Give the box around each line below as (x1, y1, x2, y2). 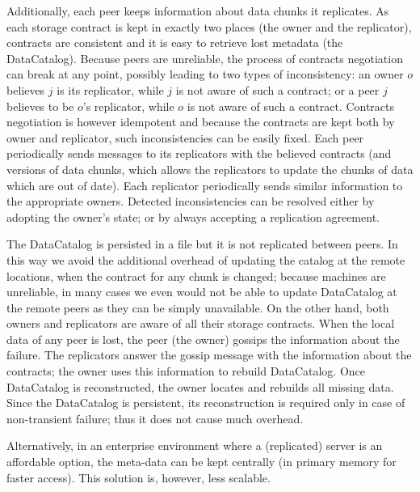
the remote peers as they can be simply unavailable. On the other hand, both (6, 299, 389, 316)
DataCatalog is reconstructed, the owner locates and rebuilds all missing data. (6, 378, 394, 395)
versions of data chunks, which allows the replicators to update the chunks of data (6, 160, 414, 177)
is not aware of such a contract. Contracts (187, 97, 395, 114)
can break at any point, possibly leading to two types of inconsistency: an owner (6, 66, 404, 83)
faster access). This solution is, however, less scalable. (6, 469, 271, 486)
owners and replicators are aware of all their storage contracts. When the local (6, 315, 395, 332)
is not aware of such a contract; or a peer (175, 81, 380, 98)
